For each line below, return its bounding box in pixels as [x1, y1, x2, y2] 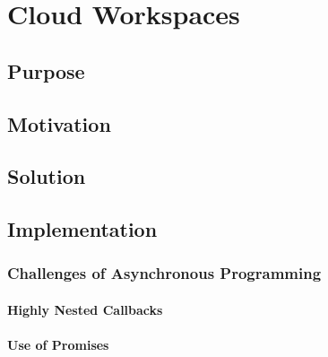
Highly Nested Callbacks [7, 300, 163, 318]
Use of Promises [7, 335, 109, 354]
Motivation [7, 109, 111, 137]
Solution [7, 162, 86, 190]
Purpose [7, 57, 85, 84]
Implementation [7, 215, 158, 243]
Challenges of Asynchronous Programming [7, 262, 322, 284]
